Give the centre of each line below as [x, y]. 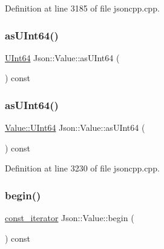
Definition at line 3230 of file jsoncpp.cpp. [82, 168]
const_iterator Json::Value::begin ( [70, 218]
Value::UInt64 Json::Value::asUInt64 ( [75, 128]
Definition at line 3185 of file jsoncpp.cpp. [82, 8]
